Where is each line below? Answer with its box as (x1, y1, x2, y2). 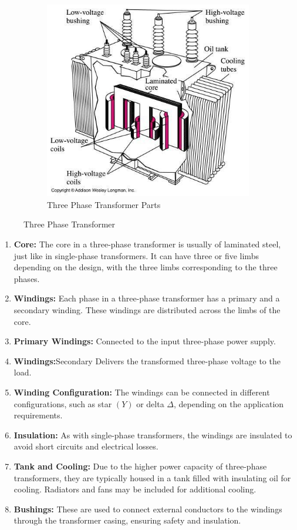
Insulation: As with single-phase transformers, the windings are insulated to (14, 428, 292, 441)
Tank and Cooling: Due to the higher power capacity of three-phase (14, 459, 267, 472)
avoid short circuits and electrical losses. (14, 440, 158, 452)
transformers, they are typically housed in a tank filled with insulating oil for (14, 471, 291, 484)
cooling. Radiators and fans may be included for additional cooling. (14, 483, 256, 495)
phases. (14, 272, 40, 284)
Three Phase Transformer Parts (47, 198, 161, 210)
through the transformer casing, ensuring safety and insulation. (14, 514, 241, 526)
